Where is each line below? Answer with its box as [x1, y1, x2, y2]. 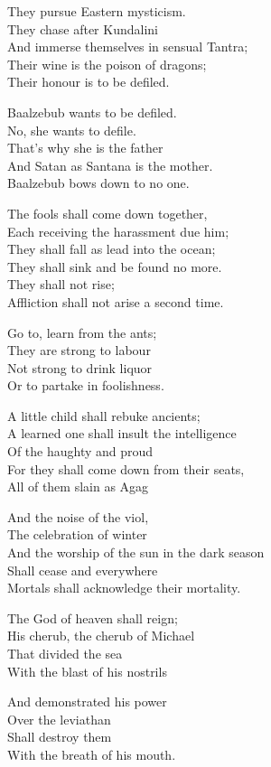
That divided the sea [7, 644, 123, 662]
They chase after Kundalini [7, 19, 158, 38]
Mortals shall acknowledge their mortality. [7, 578, 241, 597]
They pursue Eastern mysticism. [7, 2, 186, 20]
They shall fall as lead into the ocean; [7, 239, 216, 258]
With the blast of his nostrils [7, 661, 167, 680]
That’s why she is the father [7, 138, 164, 157]
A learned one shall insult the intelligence [7, 424, 237, 443]
